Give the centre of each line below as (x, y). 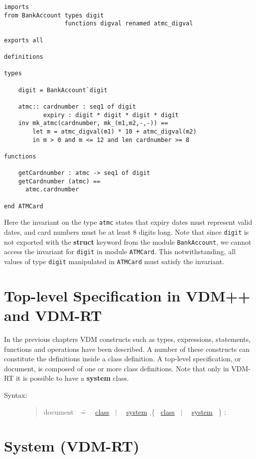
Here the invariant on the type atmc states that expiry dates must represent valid (128, 222)
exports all (24, 40)
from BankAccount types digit (54, 15)
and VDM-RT (53, 315)
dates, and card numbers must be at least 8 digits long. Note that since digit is (127, 232)
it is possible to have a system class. (72, 378)
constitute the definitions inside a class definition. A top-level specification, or (123, 359)
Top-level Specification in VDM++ (127, 295)
